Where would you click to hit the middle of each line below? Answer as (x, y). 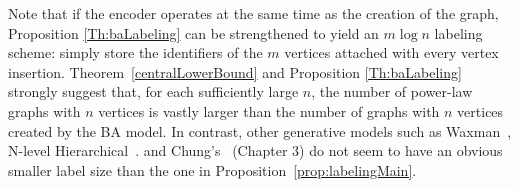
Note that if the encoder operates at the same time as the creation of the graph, (253, 13)
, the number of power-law (392, 91)
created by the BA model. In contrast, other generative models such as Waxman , (260, 130)
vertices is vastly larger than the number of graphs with (269, 110)
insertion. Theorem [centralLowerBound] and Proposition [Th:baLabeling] (235, 71)
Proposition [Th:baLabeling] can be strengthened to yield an (193, 32)
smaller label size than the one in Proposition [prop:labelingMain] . (212, 169)
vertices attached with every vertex (391, 52)
